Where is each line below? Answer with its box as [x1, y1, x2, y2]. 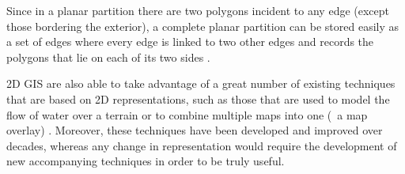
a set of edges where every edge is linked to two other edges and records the [6, 33, 374, 50]
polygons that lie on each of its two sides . [6, 48, 210, 65]
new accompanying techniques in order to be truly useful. [6, 153, 285, 169]
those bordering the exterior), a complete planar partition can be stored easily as [6, 17, 399, 34]
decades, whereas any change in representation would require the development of [6, 137, 397, 153]
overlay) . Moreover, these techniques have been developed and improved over [6, 122, 383, 138]
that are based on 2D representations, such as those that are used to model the [6, 90, 390, 107]
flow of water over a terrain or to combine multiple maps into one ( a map [6, 106, 368, 123]
